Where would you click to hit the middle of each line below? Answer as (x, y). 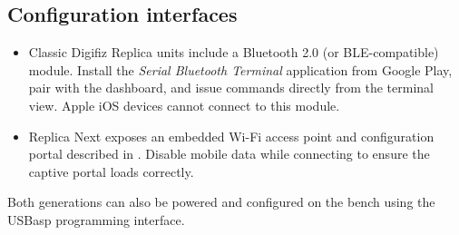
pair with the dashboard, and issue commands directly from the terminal (231, 88)
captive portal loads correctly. (111, 171)
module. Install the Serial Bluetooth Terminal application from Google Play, (240, 69)
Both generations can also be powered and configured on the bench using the (221, 202)
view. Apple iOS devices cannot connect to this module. (184, 105)
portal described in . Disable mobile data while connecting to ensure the (229, 154)
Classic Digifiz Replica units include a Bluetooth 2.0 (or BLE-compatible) (234, 52)
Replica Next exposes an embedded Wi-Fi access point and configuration (231, 136)
